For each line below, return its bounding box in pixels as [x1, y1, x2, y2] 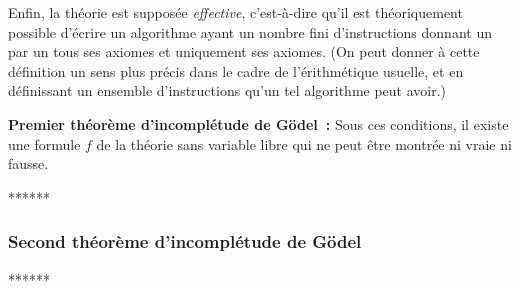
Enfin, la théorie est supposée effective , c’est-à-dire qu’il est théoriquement [8, 2, 463, 22]
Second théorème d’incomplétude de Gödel [8, 229, 362, 254]
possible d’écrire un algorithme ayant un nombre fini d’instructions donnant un [8, 21, 492, 42]
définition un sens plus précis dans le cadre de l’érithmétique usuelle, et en [8, 60, 464, 81]
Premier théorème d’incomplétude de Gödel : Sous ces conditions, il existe [8, 113, 509, 134]
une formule [8, 133, 81, 154]
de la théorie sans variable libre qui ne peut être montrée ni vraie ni [96, 133, 512, 154]
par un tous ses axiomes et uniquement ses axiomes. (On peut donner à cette [8, 41, 480, 62]
